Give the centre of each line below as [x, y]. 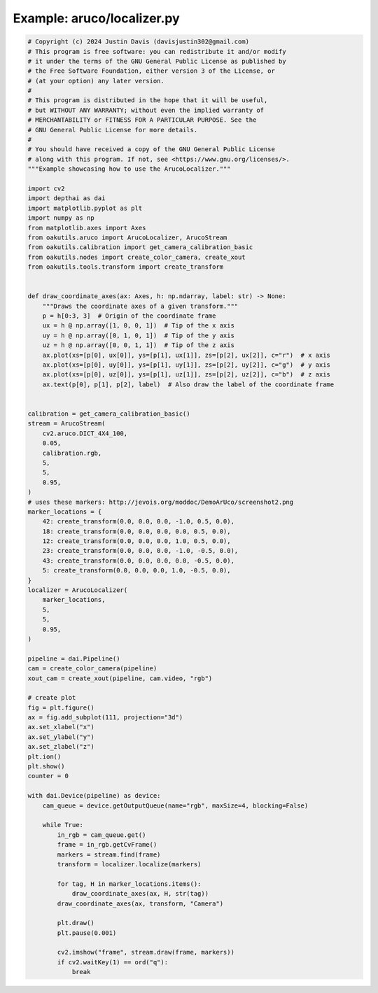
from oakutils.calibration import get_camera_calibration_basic [140, 247]
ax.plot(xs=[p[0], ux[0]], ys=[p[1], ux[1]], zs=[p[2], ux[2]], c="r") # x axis [186, 355]
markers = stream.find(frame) [109, 854]
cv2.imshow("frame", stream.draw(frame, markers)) [146, 952]
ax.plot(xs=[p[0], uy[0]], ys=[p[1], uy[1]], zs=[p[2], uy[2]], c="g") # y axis [186, 365]
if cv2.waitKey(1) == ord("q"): [112, 962]
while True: [63, 825]
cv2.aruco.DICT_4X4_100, [85, 433]
